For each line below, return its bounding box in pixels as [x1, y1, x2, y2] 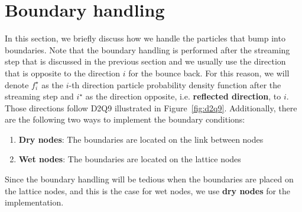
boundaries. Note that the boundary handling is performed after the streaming [5, 43, 290, 56]
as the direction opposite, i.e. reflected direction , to [85, 90, 281, 102]
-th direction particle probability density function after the [69, 78, 281, 91]
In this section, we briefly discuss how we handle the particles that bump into [5, 32, 285, 44]
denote [5, 78, 29, 91]
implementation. [5, 196, 64, 208]
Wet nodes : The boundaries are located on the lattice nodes [18, 153, 241, 165]
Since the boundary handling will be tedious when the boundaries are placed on [5, 173, 294, 185]
